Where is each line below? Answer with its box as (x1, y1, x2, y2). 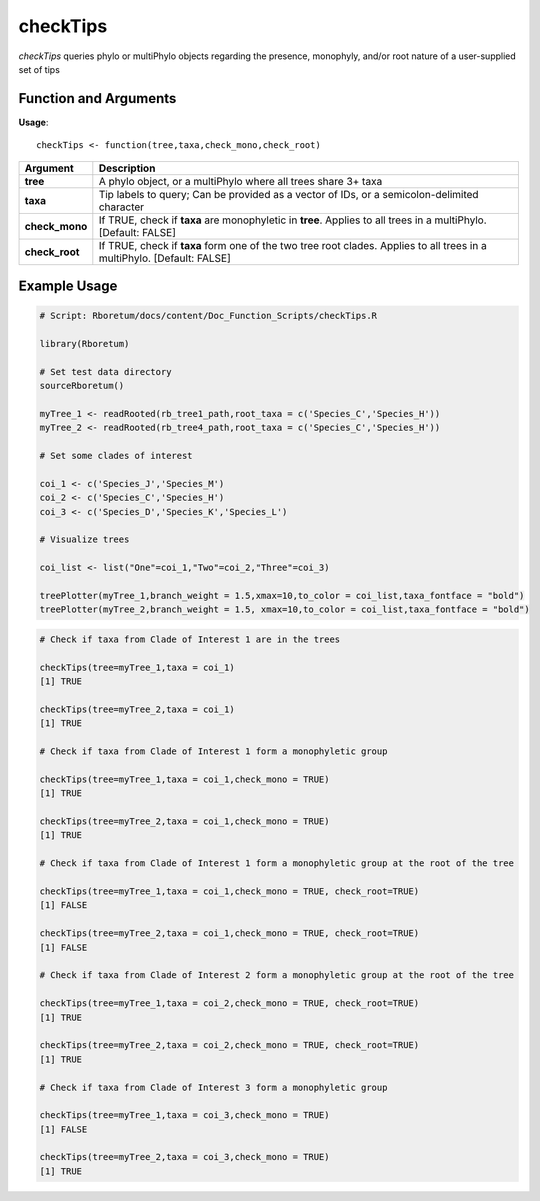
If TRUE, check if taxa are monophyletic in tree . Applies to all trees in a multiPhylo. (98, 213, 487, 227)
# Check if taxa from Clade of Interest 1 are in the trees (39, 634, 341, 645)
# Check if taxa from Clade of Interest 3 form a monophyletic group (39, 1081, 388, 1093)
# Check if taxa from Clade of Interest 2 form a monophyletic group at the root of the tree (39, 970, 515, 981)
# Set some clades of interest (39, 450, 194, 462)
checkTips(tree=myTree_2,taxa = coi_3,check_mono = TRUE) (39, 1151, 330, 1163)
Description (98, 161, 156, 175)
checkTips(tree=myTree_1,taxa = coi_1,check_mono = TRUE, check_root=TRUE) (39, 886, 420, 897)
